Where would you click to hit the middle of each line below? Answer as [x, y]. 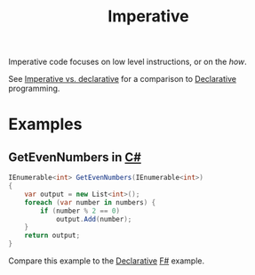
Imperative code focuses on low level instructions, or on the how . [128, 62]
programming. [34, 89]
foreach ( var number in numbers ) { [90, 202]
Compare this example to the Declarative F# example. [107, 261]
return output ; [52, 236]
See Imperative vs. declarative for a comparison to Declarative [123, 79]
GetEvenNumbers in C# [75, 157]
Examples [45, 124]
